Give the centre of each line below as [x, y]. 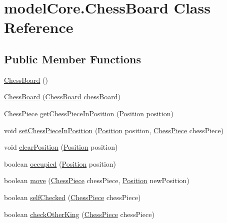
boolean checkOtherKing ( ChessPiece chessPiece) [79, 214]
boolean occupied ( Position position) [60, 163]
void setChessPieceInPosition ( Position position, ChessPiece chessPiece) [114, 130]
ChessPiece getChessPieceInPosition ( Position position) [89, 113]
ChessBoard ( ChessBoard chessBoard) [62, 97]
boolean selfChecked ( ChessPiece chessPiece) [72, 197]
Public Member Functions [72, 59]
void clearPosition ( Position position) [61, 147]
